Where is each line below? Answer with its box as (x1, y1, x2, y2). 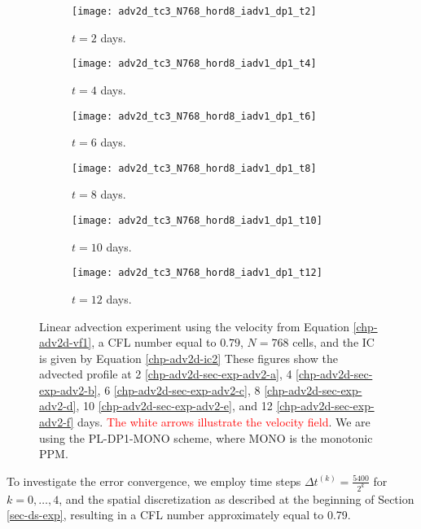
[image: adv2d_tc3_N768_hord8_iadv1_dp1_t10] (72, 215, 322, 226)
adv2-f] (39, 413, 74, 431)
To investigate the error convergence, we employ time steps (7, 472, 301, 489)
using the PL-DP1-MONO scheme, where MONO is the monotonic (39, 429, 373, 446)
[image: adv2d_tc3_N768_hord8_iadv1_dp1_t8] (72, 162, 317, 174)
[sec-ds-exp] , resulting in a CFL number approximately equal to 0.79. (7, 506, 351, 523)
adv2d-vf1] (39, 334, 92, 351)
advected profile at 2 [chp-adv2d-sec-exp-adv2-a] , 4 (39, 365, 292, 383)
